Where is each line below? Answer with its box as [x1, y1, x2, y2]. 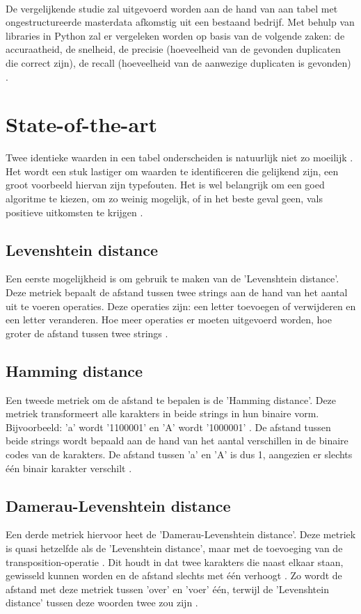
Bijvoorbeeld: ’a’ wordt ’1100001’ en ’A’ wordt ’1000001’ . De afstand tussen [6, 419, 331, 434]
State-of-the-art [6, 110, 158, 138]
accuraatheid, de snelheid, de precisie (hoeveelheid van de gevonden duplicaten [6, 42, 341, 56]
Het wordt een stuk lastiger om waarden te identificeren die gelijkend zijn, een [6, 163, 339, 178]
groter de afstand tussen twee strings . [6, 325, 168, 340]
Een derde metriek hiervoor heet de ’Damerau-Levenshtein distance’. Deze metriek [6, 527, 356, 542]
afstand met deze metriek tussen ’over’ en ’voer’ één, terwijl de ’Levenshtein [6, 581, 329, 596]
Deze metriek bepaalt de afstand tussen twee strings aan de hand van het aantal [6, 285, 348, 300]
